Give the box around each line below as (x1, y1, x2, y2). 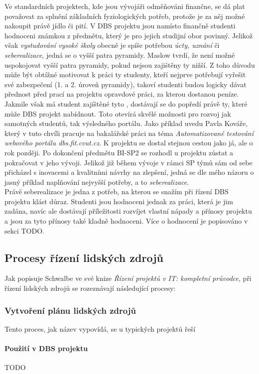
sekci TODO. (4, 225, 44, 236)
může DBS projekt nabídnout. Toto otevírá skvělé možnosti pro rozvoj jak (4, 108, 231, 119)
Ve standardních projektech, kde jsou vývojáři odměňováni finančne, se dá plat (4, 1, 245, 11)
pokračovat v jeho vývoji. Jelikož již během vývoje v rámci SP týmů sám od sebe (4, 157, 253, 167)
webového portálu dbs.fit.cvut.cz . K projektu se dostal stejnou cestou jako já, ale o (4, 137, 253, 148)
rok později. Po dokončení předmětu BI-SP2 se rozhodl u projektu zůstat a (4, 147, 234, 157)
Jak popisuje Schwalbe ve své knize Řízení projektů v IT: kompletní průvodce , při (4, 273, 252, 283)
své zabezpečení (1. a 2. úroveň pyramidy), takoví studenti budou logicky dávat (4, 79, 247, 89)
